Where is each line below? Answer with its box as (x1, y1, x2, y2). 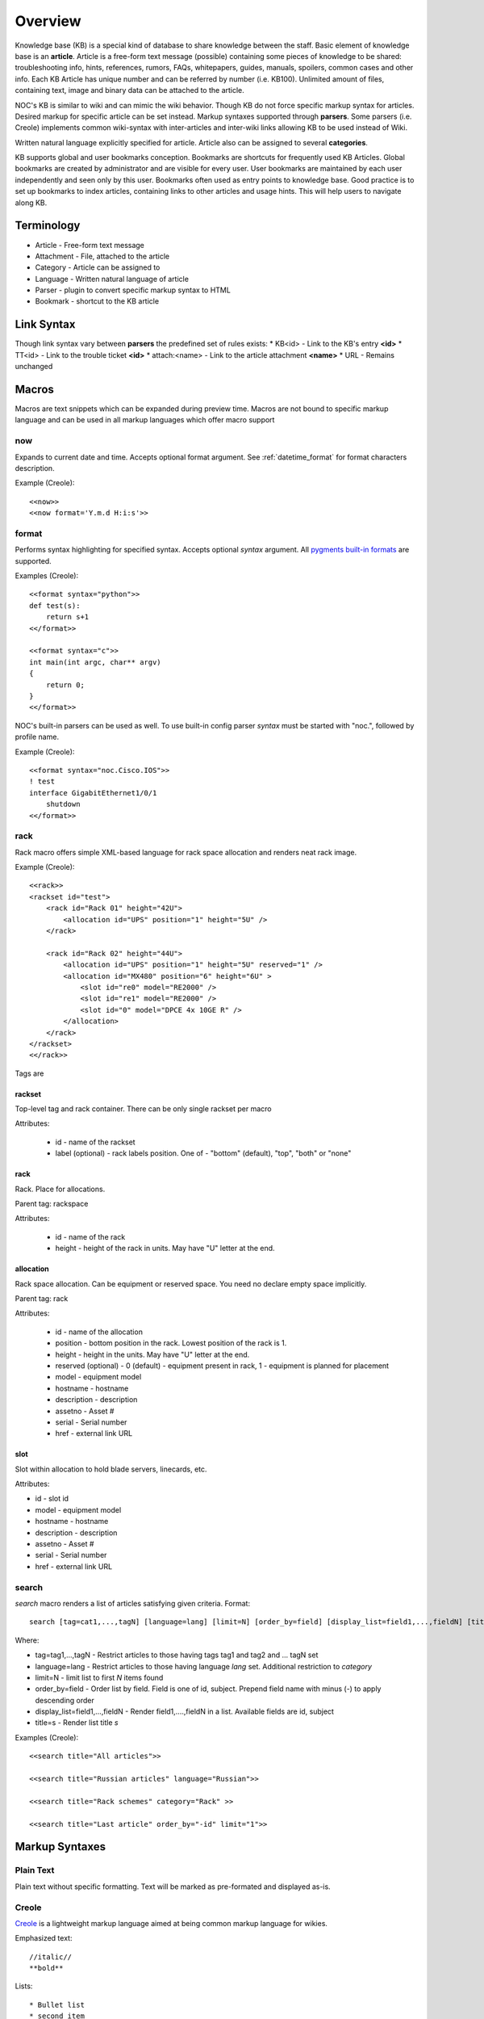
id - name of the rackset (55, 1137, 136, 1147)
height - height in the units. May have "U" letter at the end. (55, 1349, 250, 1359)
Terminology (15, 219, 81, 233)
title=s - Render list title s (35, 1718, 119, 1727)
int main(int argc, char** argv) (29, 657, 161, 666)
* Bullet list (29, 2000, 85, 2009)
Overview (15, 12, 81, 30)
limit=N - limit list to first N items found (35, 1673, 164, 1682)
